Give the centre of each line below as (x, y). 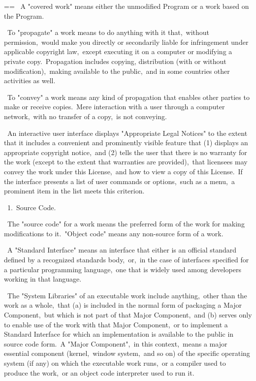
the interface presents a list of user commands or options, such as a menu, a (119, 181)
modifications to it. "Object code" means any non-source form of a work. (114, 233)
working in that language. (43, 279)
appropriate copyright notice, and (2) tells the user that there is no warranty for (126, 152)
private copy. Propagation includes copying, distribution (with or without (115, 61)
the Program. (24, 16)
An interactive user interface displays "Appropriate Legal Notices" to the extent (127, 133)
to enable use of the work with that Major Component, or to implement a (116, 324)
